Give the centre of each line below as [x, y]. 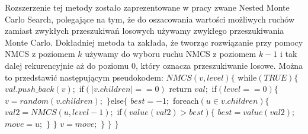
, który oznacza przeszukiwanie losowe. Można [219, 65]
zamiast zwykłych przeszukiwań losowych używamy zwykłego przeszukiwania [145, 31]
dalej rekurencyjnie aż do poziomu [67, 65]
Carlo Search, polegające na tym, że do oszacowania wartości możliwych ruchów [150, 19]
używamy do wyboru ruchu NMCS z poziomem [171, 54]
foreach [186, 100]
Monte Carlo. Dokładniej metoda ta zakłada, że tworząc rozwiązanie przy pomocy [154, 42]
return [180, 89]
